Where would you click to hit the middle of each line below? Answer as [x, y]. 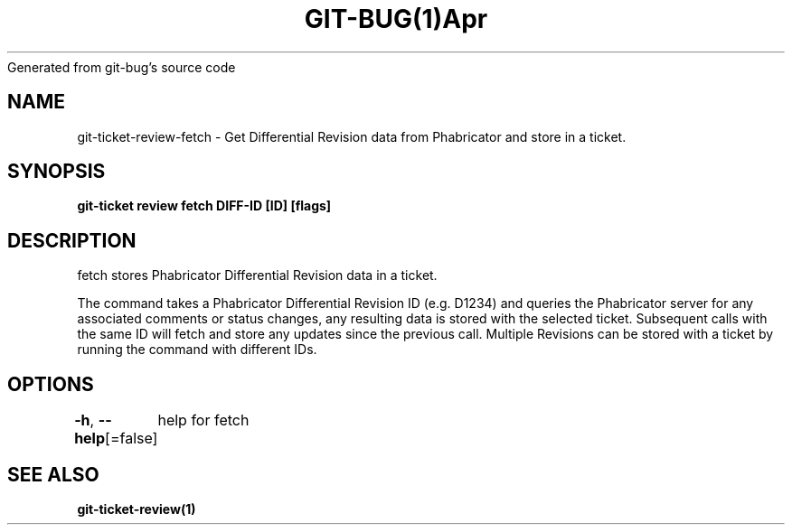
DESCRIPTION [72, 240]
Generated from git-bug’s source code [122, 67]
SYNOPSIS [57, 172]
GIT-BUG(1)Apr [396, 19]
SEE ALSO [53, 474]
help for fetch [203, 420]
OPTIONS [51, 384]
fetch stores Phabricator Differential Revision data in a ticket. [257, 275]
